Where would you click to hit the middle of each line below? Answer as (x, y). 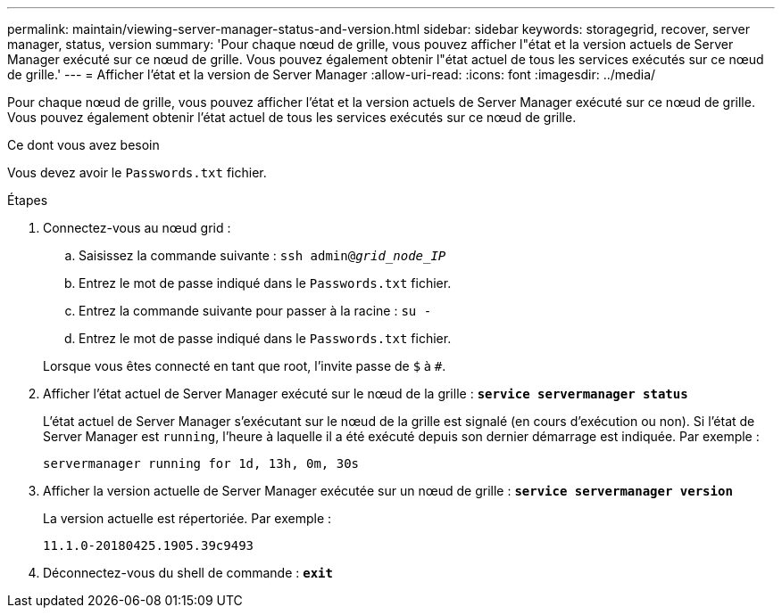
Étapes (28, 200)
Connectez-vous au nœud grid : (137, 228)
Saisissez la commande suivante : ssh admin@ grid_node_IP (262, 255)
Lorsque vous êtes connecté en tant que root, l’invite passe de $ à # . (245, 366)
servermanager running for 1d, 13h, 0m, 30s (201, 463)
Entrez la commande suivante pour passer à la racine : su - (255, 311)
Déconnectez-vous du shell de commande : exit (188, 573)
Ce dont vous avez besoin (83, 145)
